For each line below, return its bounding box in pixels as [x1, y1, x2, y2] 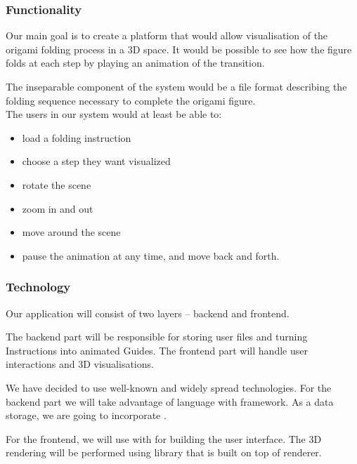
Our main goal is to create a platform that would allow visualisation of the [6, 28, 328, 43]
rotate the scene [22, 177, 91, 192]
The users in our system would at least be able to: [6, 107, 222, 121]
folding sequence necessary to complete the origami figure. [6, 93, 256, 107]
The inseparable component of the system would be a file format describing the [6, 79, 347, 93]
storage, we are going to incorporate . [6, 408, 167, 423]
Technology [6, 278, 71, 296]
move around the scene [22, 225, 121, 239]
